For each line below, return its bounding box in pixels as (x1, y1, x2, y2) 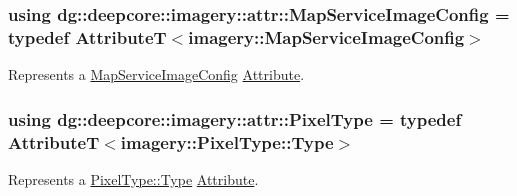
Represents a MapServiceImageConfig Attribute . (8, 64, 305, 85)
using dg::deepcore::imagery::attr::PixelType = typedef (8, 106, 462, 131)
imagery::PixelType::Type (120, 129, 334, 154)
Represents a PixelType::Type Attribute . (8, 168, 259, 189)
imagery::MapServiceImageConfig (188, 24, 465, 49)
